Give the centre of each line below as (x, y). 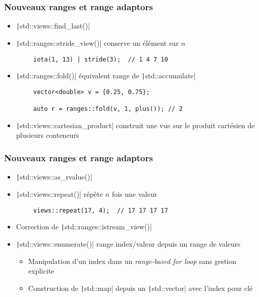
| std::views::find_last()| (53, 26)
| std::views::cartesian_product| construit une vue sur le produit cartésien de (135, 125)
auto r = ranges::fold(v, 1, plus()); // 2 (108, 109)
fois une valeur (134, 194)
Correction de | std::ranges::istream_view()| (84, 227)
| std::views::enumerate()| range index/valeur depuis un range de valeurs (128, 243)
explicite (41, 271)
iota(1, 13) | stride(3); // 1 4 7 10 (101, 59)
